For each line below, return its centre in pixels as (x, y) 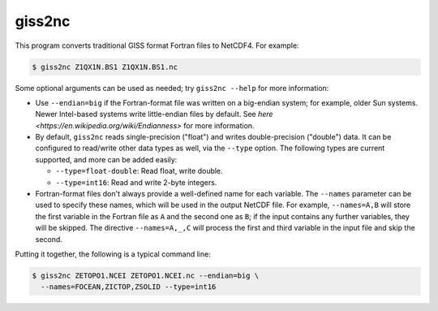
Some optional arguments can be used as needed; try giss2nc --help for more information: (172, 88)
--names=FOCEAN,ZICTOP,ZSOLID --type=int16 (129, 287)
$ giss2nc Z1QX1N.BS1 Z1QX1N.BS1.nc (105, 67)
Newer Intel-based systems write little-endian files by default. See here (154, 114)
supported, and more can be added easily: (106, 159)
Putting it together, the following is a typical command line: (113, 254)
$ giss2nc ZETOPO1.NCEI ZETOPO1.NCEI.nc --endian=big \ (146, 275)
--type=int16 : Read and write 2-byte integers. (136, 182)
